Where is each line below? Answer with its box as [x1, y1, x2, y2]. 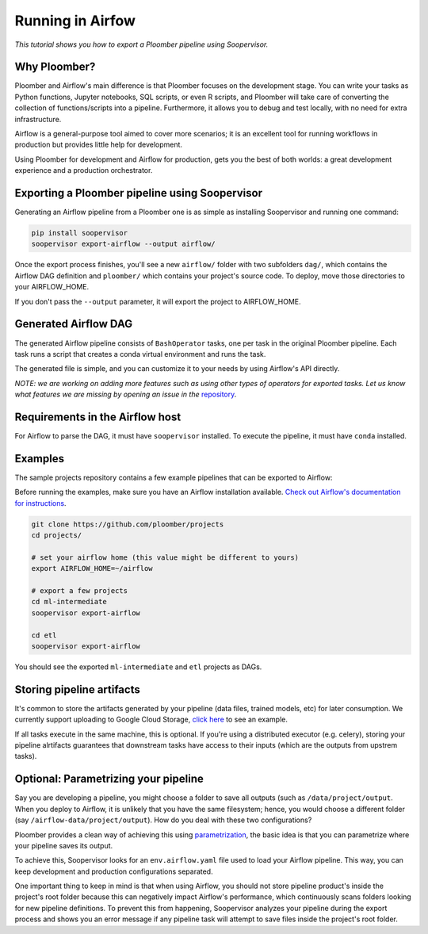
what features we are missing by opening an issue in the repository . [14, 389, 237, 400]
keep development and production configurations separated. [14, 867, 213, 876]
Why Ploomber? [14, 60, 96, 74]
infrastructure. [14, 114, 62, 124]
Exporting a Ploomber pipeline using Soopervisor [14, 186, 263, 200]
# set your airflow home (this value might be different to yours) [31, 553, 300, 562]
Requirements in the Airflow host [14, 410, 182, 423]
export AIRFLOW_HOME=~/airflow [31, 564, 154, 573]
